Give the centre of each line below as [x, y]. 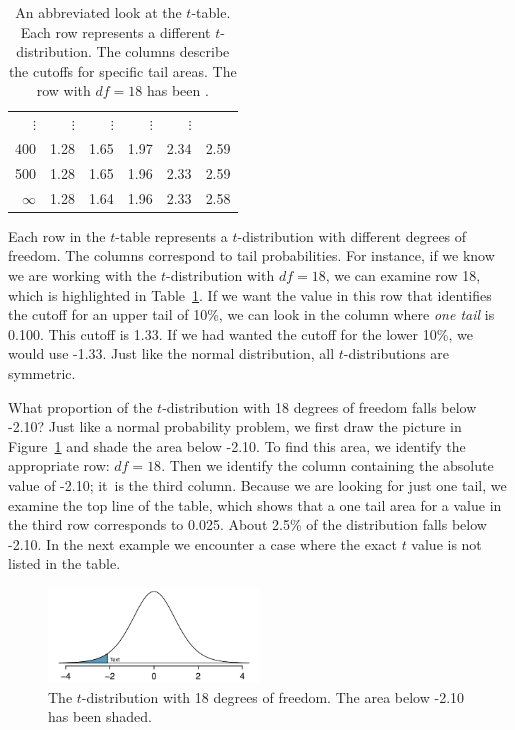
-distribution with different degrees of [352, 235]
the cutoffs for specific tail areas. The [122, 70]
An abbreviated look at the [98, 12]
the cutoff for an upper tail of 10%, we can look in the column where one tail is [251, 314]
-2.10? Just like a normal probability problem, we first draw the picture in [235, 426]
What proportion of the [80, 406]
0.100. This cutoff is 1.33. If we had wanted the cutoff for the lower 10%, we [240, 333]
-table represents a [171, 235]
